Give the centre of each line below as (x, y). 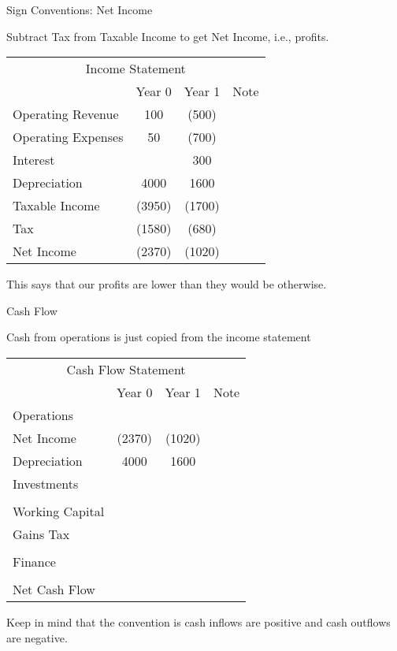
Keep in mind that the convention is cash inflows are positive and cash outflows (198, 621)
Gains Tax (41, 534)
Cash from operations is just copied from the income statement (159, 337)
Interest (34, 160)
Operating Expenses (68, 137)
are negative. (37, 637)
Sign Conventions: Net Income (80, 9)
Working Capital (59, 511)
